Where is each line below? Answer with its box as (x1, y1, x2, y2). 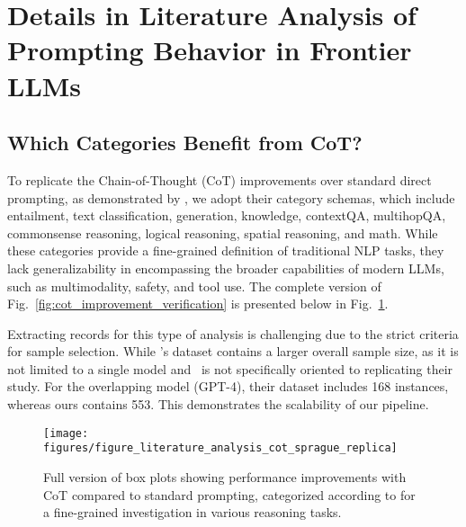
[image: (43, 426, 89, 440)
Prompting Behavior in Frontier (7, 31, 412, 68)
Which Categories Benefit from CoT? (7, 129, 363, 156)
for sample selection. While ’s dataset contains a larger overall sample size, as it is (7, 342, 459, 361)
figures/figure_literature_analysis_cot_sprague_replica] (43, 442, 398, 455)
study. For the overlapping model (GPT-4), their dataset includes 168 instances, (7, 377, 449, 396)
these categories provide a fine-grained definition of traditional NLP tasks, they (7, 241, 444, 260)
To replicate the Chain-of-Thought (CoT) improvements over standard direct (7, 170, 432, 189)
